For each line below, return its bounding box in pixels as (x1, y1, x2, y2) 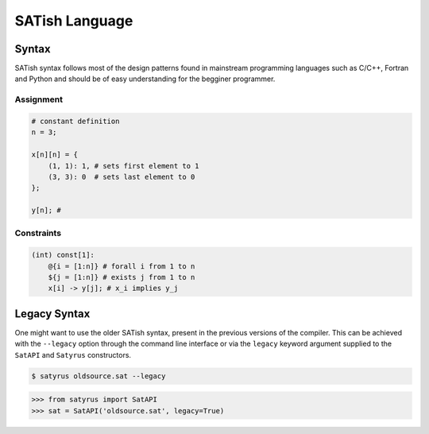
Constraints (14, 227, 62, 238)
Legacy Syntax (14, 307, 91, 320)
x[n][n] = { (31, 150, 79, 159)
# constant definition (31, 117, 120, 126)
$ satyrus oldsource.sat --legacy (31, 371, 166, 381)
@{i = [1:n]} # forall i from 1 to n (48, 262, 195, 270)
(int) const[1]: (31, 250, 95, 260)
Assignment (14, 94, 64, 105)
